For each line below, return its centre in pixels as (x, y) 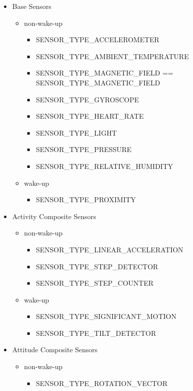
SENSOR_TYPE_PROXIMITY (86, 199)
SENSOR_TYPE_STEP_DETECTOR (97, 266)
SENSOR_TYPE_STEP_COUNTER (95, 283)
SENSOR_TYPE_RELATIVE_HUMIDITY (104, 166)
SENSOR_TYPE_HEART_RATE (90, 116)
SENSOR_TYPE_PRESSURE (84, 149)
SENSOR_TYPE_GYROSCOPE (88, 99)
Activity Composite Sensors (54, 216)
